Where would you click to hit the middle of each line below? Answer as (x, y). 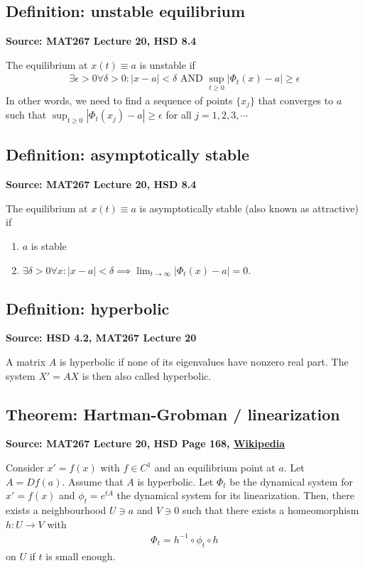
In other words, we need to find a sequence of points (119, 100)
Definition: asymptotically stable (128, 154)
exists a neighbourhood (56, 510)
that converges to (296, 100)
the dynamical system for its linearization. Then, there (235, 495)
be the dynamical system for (291, 481)
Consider (25, 468)
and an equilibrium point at (215, 468)
